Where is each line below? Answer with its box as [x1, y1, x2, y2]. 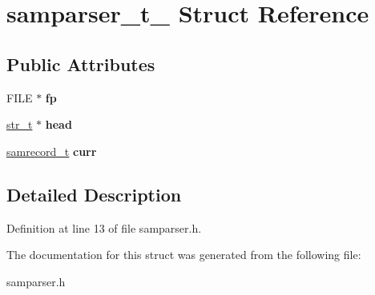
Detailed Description [6, 181, 182, 206]
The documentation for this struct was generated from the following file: [6, 246, 361, 263]
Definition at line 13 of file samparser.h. [6, 219, 202, 236]
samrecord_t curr [6, 142, 97, 159]
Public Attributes [6, 51, 155, 76]
